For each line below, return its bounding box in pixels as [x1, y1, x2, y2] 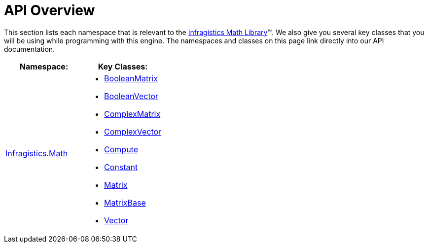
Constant [104, 162, 138, 172]
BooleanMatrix [104, 73, 158, 83]
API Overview [4, 2, 95, 19]
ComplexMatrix [104, 108, 161, 119]
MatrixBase [104, 197, 146, 208]
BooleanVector [104, 91, 159, 101]
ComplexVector [104, 126, 162, 137]
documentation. [4, 44, 55, 53]
